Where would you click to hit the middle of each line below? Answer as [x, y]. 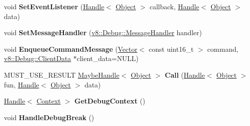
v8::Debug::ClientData [38, 58]
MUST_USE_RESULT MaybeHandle [62, 74]
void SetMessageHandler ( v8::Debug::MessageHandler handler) [103, 32]
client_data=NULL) [108, 58]
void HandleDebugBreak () [49, 117]
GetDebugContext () [110, 101]
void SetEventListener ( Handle [54, 6]
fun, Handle [22, 84]
